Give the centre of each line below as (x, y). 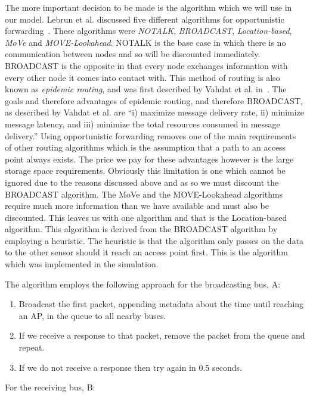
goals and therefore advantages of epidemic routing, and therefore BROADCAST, (154, 100)
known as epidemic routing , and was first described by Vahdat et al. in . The (146, 89)
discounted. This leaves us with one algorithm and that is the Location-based (146, 217)
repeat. (32, 347)
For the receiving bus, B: (50, 387)
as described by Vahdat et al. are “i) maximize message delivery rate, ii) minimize (155, 112)
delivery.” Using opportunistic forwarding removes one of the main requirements (151, 135)
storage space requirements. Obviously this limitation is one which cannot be (145, 171)
